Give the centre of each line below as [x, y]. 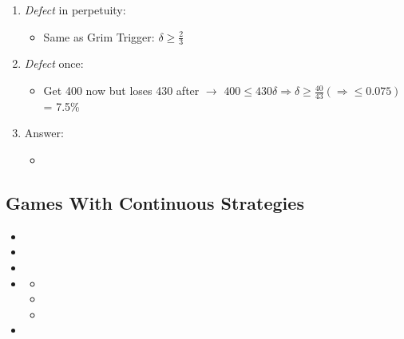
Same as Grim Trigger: [99, 36]
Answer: [44, 133]
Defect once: [54, 63]
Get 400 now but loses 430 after [121, 91]
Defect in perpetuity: [75, 10]
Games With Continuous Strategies [155, 203]
